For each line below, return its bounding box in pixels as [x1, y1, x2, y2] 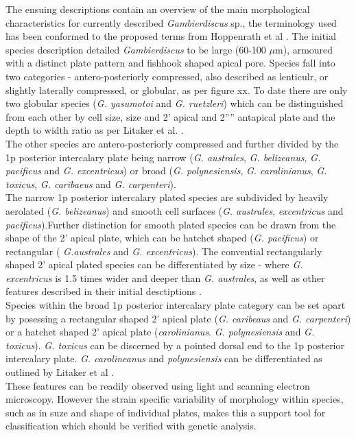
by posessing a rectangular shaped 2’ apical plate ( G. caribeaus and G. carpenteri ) [5, 311, 351, 325]
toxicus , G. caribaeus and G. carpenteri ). [5, 176, 176, 191]
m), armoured [274, 42, 333, 56]
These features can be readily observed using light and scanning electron [5, 378, 310, 392]
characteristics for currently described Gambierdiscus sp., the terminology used [5, 15, 337, 29]
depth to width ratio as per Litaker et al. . [5, 123, 184, 137]
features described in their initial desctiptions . [5, 284, 202, 298]
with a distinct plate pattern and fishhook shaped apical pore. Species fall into [5, 56, 335, 70]
